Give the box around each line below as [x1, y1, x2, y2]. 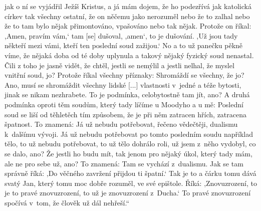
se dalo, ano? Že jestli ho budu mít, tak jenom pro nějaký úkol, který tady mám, [5, 148, 252, 158]
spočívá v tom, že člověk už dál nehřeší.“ [5, 197, 130, 207]
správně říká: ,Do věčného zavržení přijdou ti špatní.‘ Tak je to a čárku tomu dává [5, 168, 256, 178]
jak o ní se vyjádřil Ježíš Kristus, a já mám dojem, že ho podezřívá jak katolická [5, 1, 251, 11]
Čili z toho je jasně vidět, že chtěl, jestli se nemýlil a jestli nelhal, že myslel [5, 60, 234, 70]
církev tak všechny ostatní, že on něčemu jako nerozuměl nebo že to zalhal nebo [5, 11, 250, 21]
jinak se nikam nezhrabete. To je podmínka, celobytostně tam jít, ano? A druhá [5, 89, 250, 100]
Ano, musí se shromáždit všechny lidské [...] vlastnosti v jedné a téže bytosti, [5, 79, 241, 90]
